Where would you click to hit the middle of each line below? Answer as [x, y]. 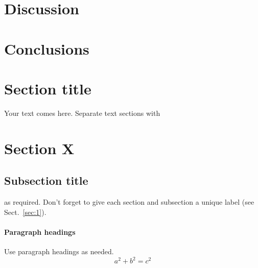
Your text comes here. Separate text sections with [82, 113]
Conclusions [47, 48]
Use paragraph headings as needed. [59, 251]
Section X [39, 148]
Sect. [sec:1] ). [25, 212]
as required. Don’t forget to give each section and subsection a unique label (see [129, 202]
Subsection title [46, 180]
